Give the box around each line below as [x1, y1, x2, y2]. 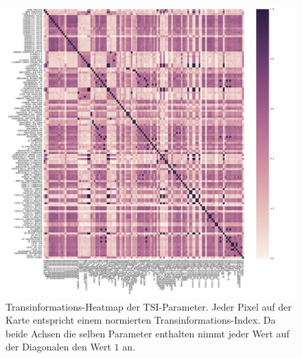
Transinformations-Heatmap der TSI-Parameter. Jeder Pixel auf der [5, 299, 292, 313]
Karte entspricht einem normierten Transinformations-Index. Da [5, 313, 276, 327]
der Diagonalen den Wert [5, 339, 111, 354]
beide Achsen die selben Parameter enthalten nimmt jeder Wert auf [5, 326, 290, 340]
